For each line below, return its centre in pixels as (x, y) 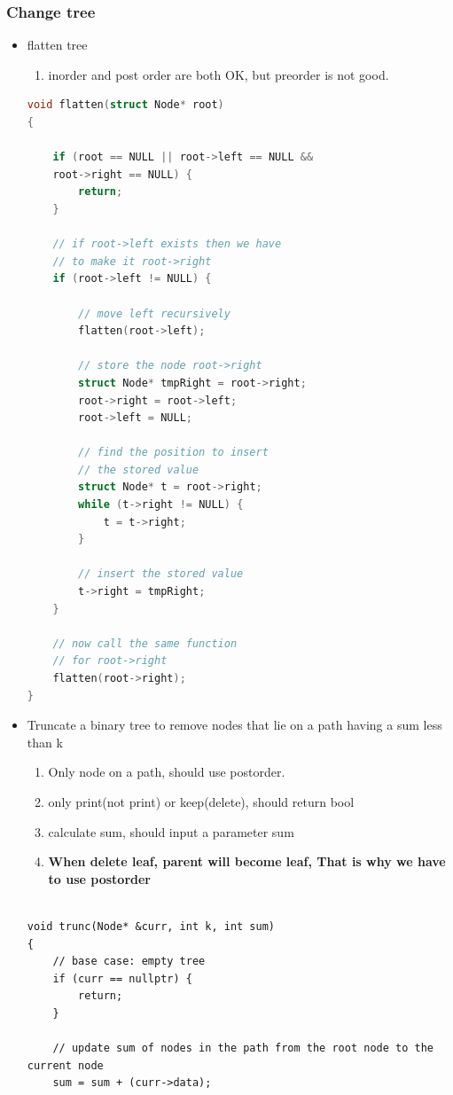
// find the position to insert (173, 453)
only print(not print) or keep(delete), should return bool (201, 801)
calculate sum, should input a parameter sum (171, 831)
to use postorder (100, 878)
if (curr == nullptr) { (122, 978)
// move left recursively (154, 313)
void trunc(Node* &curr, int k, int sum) (151, 926)
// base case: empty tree (129, 962)
